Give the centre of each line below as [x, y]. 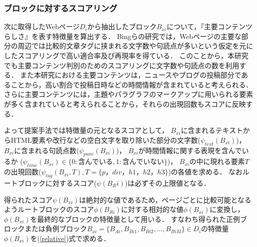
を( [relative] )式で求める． [70, 238]
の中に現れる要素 [217, 161]
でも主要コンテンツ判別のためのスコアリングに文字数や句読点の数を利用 [122, 65]
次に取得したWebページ [42, 26]
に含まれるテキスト [212, 130]
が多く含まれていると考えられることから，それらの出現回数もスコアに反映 [125, 103]
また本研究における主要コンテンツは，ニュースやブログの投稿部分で [130, 75]
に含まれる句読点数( [46, 150]
